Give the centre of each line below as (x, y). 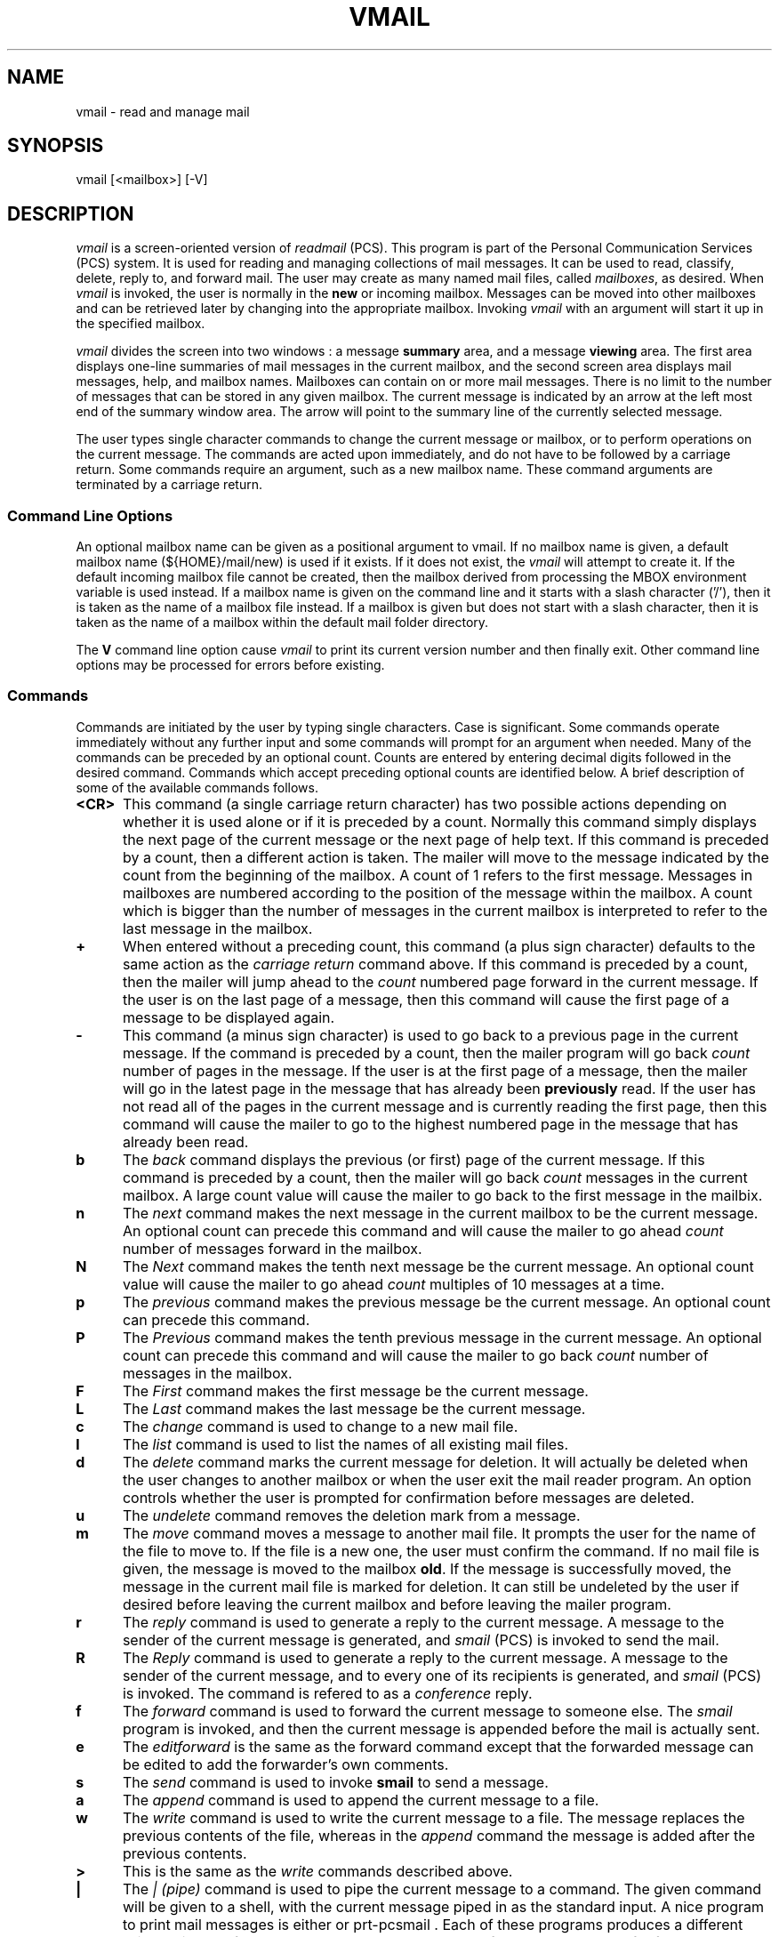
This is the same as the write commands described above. (317, 1871)
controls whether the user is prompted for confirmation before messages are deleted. (408, 1497)
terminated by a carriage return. (169, 485)
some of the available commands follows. (197, 787)
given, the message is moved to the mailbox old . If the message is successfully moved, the (427, 1568)
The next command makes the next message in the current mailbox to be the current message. (440, 1213)
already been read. (185, 1141)
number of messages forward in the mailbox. (272, 1248)
